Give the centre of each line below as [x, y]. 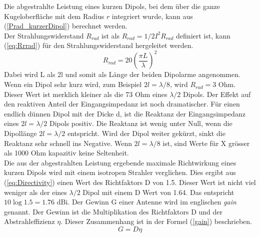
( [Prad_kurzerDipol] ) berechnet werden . [66, 26]
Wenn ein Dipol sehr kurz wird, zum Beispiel [73, 84]
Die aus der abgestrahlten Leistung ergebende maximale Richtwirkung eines [120, 162]
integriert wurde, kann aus [152, 16]
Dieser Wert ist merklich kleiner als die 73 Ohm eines [86, 94]
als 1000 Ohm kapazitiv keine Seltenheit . [66, 153]
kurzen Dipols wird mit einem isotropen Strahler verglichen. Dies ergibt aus [120, 172]
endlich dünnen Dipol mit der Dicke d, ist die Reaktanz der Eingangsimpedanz [125, 113]
